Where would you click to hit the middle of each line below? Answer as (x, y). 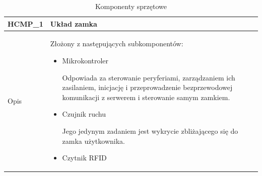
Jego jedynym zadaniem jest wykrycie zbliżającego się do (150, 131)
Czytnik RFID (84, 158)
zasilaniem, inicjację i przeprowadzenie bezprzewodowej (147, 87)
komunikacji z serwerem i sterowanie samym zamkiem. (146, 97)
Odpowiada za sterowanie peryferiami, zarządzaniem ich (149, 77)
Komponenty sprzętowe (131, 6)
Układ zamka (74, 23)
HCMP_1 (25, 23)
